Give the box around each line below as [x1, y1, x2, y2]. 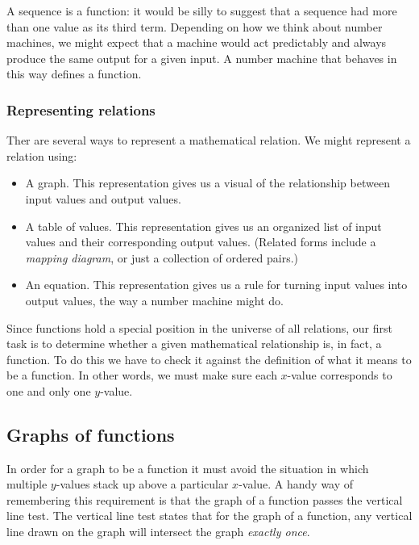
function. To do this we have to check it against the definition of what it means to [6, 350, 412, 367]
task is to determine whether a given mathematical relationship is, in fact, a [6, 335, 382, 352]
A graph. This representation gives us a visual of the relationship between [25, 174, 390, 191]
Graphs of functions [6, 421, 175, 446]
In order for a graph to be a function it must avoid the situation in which [6, 459, 369, 476]
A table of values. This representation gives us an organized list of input [25, 217, 382, 234]
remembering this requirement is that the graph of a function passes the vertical [6, 491, 403, 508]
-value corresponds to [287, 367, 392, 384]
